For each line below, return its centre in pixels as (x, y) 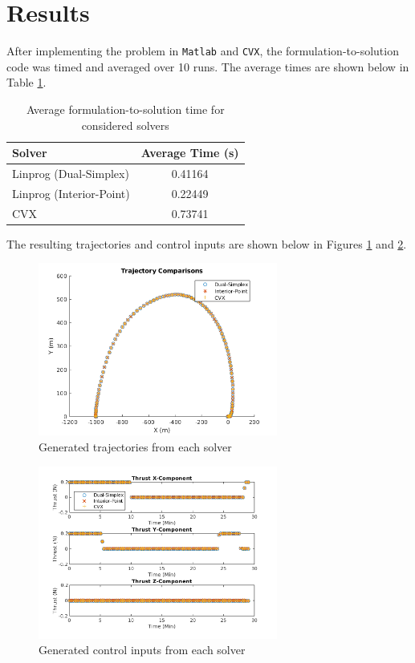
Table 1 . (26, 82)
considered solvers (125, 125)
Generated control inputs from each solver (142, 650)
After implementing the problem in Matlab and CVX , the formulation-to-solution (203, 51)
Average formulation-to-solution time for (125, 109)
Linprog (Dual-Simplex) (71, 173)
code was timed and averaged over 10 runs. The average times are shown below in (208, 66)
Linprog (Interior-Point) (71, 193)
